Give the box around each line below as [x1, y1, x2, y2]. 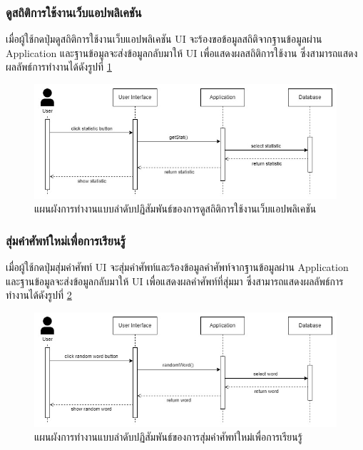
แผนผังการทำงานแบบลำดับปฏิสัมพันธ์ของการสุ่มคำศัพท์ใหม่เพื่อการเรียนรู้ [34, 429, 302, 444]
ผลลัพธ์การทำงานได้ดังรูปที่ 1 [6, 59, 112, 74]
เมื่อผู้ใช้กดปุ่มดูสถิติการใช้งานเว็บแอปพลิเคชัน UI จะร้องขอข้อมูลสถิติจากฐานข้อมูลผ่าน [6, 31, 322, 46]
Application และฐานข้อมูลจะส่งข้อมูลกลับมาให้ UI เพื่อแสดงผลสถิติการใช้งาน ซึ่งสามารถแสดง [6, 45, 358, 60]
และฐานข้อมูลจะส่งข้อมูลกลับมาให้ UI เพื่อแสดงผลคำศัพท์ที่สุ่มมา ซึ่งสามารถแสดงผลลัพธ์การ [6, 273, 344, 288]
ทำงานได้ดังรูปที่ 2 [6, 287, 72, 302]
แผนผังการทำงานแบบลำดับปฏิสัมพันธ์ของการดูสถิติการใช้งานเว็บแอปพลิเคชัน [34, 201, 317, 216]
